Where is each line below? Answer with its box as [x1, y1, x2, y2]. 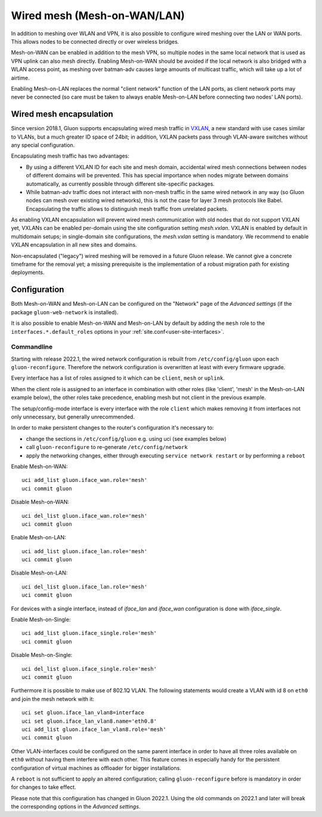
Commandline [11, 343, 53, 351]
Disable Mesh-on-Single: [11, 652, 73, 659]
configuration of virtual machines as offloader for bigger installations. [11, 764, 181, 772]
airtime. [11, 74, 30, 81]
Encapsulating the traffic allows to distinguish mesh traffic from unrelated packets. [26, 205, 229, 212]
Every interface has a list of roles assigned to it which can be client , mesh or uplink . [11, 374, 225, 382]
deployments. [11, 269, 45, 276]
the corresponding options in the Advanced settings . [11, 803, 141, 810]
